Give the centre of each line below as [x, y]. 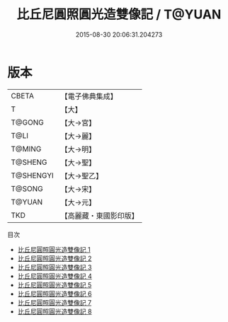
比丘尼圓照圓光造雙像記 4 [55, 276]
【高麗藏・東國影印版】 [100, 215]
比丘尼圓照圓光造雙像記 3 [55, 267]
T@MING [26, 149]
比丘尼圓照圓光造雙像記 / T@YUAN [119, 15]
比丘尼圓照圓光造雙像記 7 [55, 302]
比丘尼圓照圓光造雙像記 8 [55, 311]
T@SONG [27, 188]
